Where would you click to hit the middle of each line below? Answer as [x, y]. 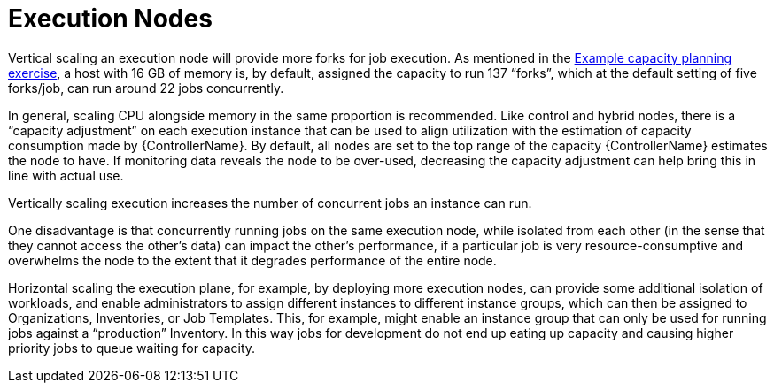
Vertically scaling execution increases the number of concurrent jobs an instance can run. [270, 203]
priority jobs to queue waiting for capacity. [132, 348]
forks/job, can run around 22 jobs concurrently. [146, 88]
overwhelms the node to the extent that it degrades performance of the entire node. [252, 260]
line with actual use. [66, 175]
